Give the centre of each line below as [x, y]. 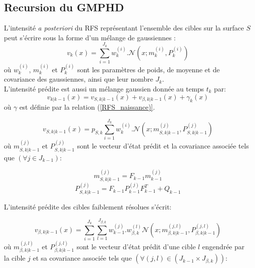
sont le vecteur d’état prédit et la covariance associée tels [163, 146]
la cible [15, 258]
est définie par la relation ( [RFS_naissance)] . [87, 107]
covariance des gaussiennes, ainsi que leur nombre [79, 79]
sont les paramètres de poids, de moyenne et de [148, 69]
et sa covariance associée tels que [82, 258]
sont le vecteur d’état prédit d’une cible [136, 246]
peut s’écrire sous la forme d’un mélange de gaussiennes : [90, 37]
